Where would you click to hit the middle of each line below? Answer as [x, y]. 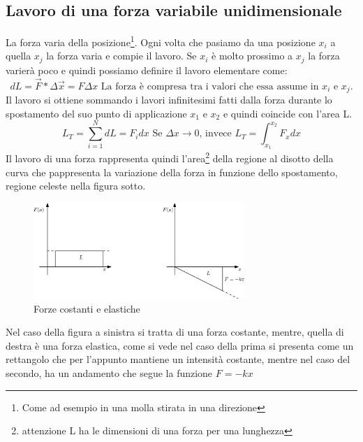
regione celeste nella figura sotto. [76, 186]
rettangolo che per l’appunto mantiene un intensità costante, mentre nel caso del [178, 359]
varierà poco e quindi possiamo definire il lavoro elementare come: [147, 70]
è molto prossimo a [252, 56]
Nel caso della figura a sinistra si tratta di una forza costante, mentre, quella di [175, 332]
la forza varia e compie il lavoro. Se [121, 56]
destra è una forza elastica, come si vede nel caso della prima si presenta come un [180, 345]
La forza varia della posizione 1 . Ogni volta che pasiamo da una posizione [161, 41]
